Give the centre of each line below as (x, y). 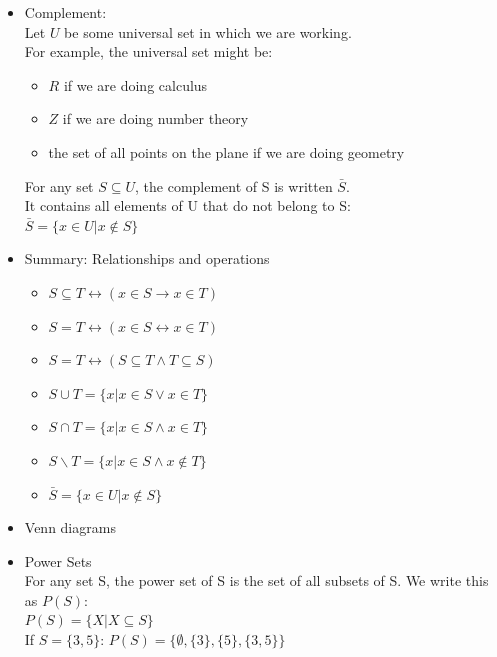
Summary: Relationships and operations (147, 258)
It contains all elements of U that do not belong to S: (187, 205)
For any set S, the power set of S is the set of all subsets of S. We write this (256, 580)
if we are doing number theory (155, 118)
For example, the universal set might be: (148, 51)
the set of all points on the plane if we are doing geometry (226, 151)
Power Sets (58, 560)
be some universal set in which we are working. (208, 31)
